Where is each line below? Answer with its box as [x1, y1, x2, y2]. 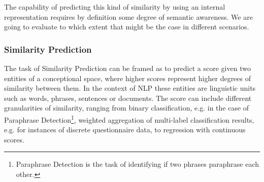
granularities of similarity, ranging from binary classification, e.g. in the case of [4, 102, 249, 113]
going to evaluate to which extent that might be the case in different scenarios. [4, 21, 249, 32]
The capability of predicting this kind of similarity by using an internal [4, 2, 225, 12]
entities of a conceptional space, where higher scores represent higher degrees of [4, 72, 251, 83]
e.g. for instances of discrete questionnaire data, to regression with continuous [4, 124, 246, 135]
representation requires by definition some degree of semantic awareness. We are [4, 11, 253, 22]
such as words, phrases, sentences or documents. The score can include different [4, 92, 252, 103]
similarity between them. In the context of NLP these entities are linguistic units [4, 83, 256, 93]
